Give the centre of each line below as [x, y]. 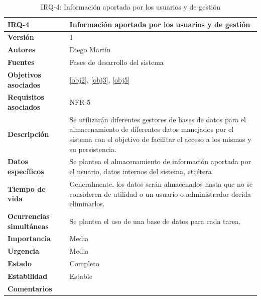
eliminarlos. [87, 204]
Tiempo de [27, 189]
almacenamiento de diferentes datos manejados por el [152, 129]
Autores [22, 50]
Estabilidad [28, 276]
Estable [81, 276]
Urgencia [23, 251]
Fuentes [21, 62]
